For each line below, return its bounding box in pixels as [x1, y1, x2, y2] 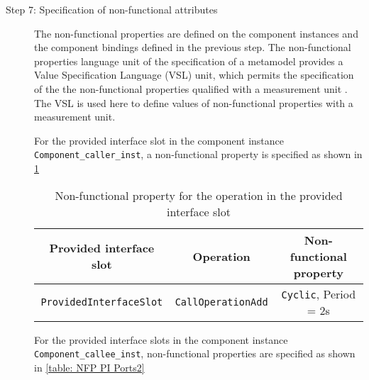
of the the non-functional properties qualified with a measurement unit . [34, 81, 348, 96]
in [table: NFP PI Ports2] [34, 359, 145, 374]
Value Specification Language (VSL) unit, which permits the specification [34, 67, 354, 82]
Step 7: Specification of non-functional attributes [6, 2, 218, 16]
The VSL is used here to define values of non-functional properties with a [34, 95, 353, 110]
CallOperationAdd [175, 296, 268, 308]
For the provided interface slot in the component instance [34, 133, 285, 147]
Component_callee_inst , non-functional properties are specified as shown [34, 346, 356, 361]
